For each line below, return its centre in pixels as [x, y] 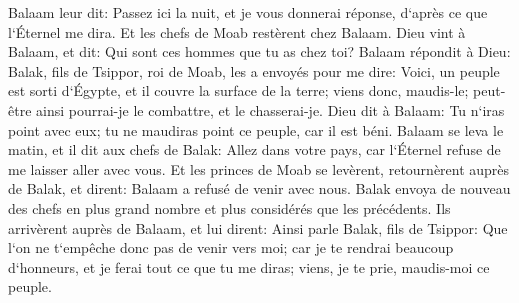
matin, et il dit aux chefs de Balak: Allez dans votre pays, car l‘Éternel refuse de [254, 149]
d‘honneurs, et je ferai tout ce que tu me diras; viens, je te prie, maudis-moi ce [249, 266]
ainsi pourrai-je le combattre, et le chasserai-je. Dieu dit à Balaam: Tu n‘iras [270, 109]
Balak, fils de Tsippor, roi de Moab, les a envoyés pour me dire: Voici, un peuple [254, 70]
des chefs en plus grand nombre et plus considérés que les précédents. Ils [229, 207]
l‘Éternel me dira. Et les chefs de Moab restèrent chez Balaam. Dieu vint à [237, 31]
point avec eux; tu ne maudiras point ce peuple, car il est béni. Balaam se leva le [256, 129]
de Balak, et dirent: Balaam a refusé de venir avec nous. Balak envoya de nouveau [259, 188]
